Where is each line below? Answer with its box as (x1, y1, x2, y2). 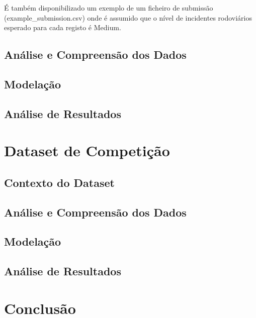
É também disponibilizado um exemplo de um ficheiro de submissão (4, 3, 213, 13)
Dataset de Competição (4, 140, 170, 161)
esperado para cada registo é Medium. (4, 22, 121, 33)
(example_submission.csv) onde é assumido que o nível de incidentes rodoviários (4, 12, 252, 23)
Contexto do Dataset (4, 174, 115, 190)
